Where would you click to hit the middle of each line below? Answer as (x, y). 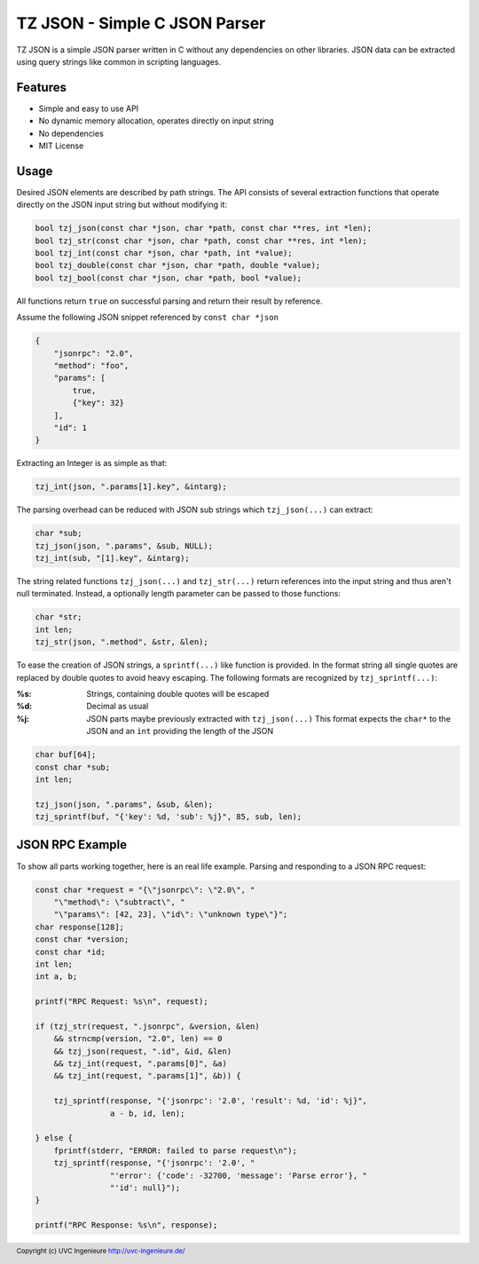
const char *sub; (73, 767)
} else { (54, 1138)
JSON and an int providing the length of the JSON (180, 731)
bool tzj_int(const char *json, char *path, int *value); (164, 253)
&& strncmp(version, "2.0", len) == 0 (138, 1039)
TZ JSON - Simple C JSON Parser (141, 23)
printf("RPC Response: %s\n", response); (126, 1225)
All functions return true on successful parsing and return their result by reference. (169, 301)
